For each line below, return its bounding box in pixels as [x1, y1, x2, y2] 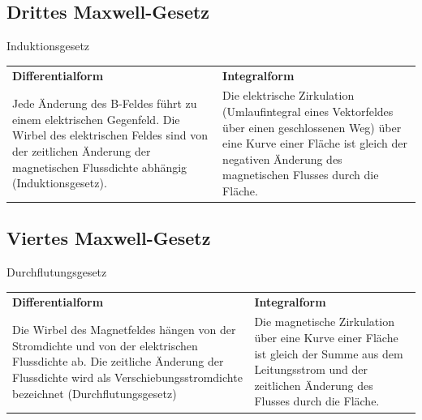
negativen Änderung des [222, 150, 342, 167]
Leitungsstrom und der [254, 361, 368, 378]
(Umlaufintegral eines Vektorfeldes [222, 102, 394, 119]
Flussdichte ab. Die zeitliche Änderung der [12, 353, 224, 370]
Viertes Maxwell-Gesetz [6, 225, 211, 251]
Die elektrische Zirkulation [222, 87, 355, 104]
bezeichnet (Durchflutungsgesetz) [12, 384, 177, 401]
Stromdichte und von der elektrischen [12, 336, 198, 354]
